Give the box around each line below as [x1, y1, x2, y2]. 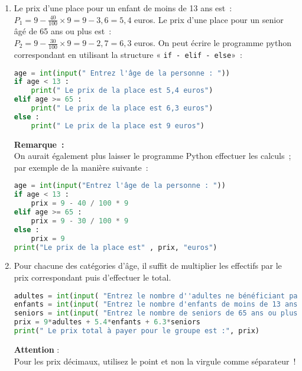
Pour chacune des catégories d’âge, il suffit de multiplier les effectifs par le [14, 259, 282, 272]
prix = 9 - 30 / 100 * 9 [31, 216, 129, 225]
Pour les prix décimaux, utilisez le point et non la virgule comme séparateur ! [14, 354, 296, 367]
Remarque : [14, 138, 64, 150]
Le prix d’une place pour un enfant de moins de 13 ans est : [14, 2, 232, 14]
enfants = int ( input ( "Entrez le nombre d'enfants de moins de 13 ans [14, 300, 298, 309]
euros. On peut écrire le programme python [134, 37, 291, 49]
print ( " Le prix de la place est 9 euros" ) [31, 121, 204, 130]
